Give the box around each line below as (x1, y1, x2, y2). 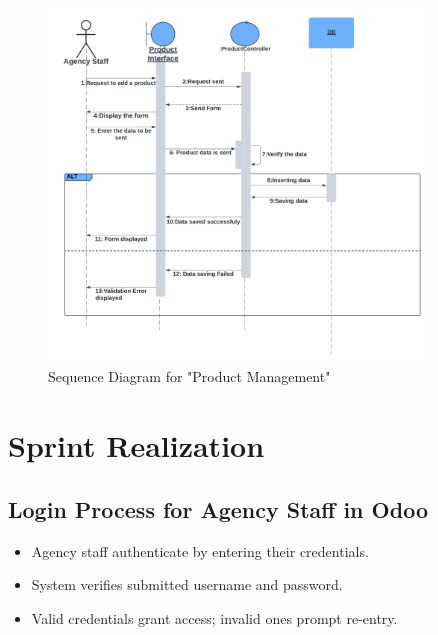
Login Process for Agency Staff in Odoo (8, 493, 428, 524)
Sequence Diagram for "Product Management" (48, 366, 331, 387)
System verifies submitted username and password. (31, 574, 343, 595)
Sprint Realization (8, 425, 265, 466)
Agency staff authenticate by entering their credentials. (31, 540, 369, 561)
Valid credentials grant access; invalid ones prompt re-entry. (31, 607, 398, 628)
